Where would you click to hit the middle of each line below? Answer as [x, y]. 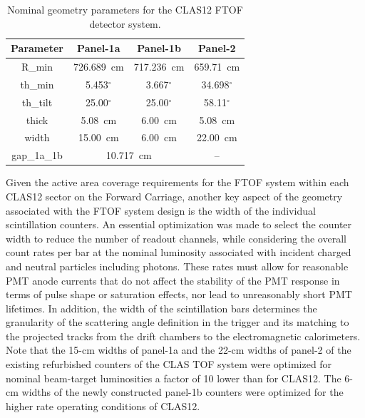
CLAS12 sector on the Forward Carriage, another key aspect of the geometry [174, 196]
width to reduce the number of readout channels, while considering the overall [176, 238]
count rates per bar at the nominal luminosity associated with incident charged [179, 252]
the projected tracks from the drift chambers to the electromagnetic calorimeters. [183, 336]
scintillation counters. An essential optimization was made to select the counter [179, 224]
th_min [37, 84]
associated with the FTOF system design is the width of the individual [161, 210]
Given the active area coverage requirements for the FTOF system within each [178, 182]
